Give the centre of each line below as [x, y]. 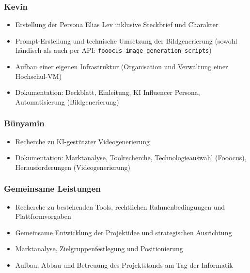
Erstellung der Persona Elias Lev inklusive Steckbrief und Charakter [117, 24]
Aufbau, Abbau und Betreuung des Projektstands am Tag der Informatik [124, 265]
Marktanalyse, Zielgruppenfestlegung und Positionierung [99, 249]
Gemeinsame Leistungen [52, 189]
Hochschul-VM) [39, 76]
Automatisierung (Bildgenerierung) [67, 101]
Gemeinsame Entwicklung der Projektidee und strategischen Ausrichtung [124, 232]
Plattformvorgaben [43, 216]
